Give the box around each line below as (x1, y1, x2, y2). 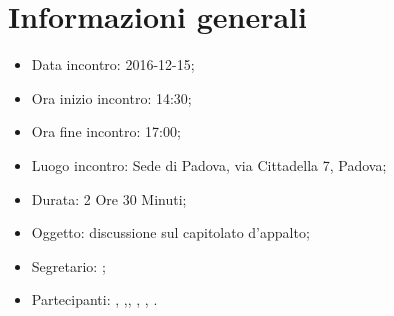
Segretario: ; (31, 255, 106, 276)
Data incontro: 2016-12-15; (31, 54, 195, 75)
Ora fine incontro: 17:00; (31, 121, 181, 142)
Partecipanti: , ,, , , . (31, 289, 158, 310)
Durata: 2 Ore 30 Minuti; (31, 188, 187, 209)
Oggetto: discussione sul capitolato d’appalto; (31, 222, 310, 243)
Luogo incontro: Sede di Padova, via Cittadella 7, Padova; (31, 154, 387, 175)
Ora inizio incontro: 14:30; (31, 87, 192, 108)
